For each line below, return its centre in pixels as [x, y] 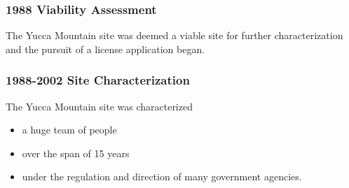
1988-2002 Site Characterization [98, 80]
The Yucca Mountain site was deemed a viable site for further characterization [174, 35]
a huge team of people [69, 130]
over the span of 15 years [76, 153]
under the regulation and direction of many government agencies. [162, 176]
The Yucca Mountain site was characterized [99, 106]
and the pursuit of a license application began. [105, 49]
